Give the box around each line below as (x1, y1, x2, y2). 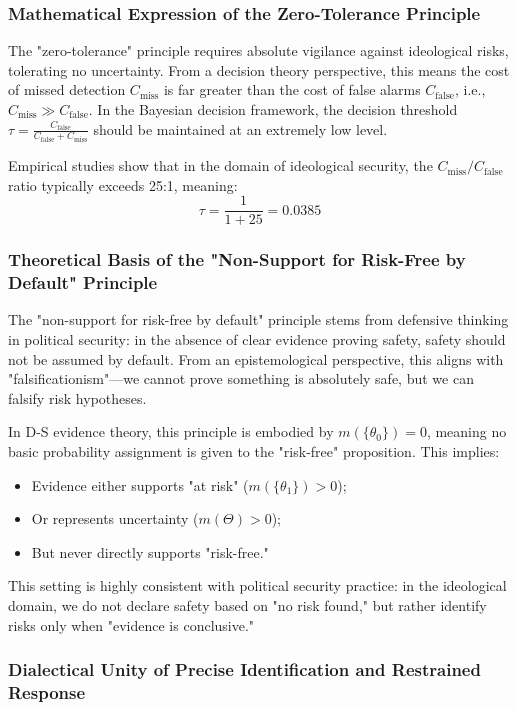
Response (8, 680, 86, 705)
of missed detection (8, 79, 126, 100)
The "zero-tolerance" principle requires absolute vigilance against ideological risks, (8, 40, 509, 61)
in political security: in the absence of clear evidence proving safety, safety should (8, 329, 506, 350)
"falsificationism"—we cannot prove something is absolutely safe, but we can (8, 368, 474, 389)
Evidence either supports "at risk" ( (31, 474, 249, 495)
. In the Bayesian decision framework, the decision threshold (88, 99, 458, 119)
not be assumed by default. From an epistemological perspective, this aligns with (8, 348, 504, 369)
